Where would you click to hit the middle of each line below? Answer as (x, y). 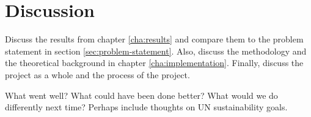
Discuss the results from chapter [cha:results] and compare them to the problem (154, 39)
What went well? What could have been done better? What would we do (141, 95)
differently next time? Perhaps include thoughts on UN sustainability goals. (146, 107)
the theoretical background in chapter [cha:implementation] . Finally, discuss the (154, 63)
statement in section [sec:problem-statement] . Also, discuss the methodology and (156, 51)
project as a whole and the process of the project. (97, 74)
